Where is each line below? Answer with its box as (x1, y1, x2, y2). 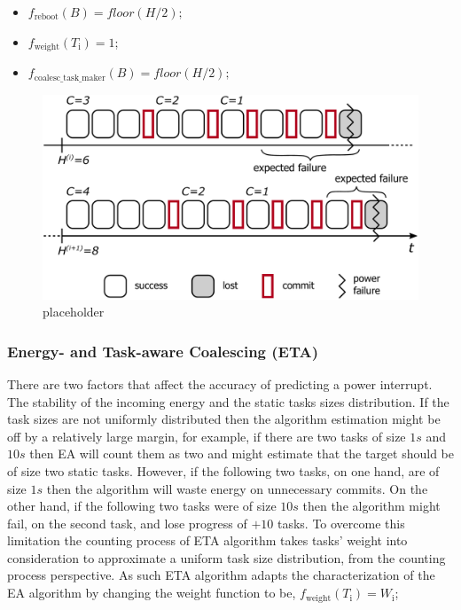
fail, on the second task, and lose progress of (7, 513, 247, 532)
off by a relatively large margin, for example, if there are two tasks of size (7, 426, 406, 445)
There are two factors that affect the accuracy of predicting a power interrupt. (7, 374, 433, 393)
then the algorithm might (302, 497, 441, 515)
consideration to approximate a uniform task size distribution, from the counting (7, 548, 446, 567)
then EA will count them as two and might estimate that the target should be (29, 444, 455, 463)
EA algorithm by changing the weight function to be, (7, 583, 296, 602)
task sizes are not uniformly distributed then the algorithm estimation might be (7, 410, 441, 428)
